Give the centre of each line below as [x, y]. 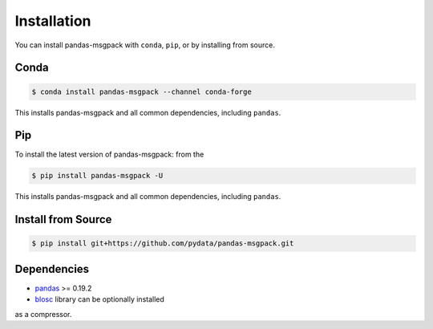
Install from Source [63, 219]
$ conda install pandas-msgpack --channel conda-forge [142, 91]
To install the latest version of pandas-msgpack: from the [109, 154]
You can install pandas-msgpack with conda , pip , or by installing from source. [145, 45]
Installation [53, 21]
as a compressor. [43, 314]
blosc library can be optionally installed [99, 299]
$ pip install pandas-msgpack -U [97, 176]
